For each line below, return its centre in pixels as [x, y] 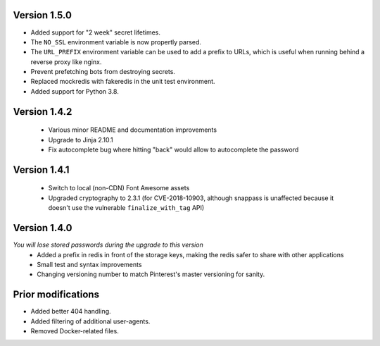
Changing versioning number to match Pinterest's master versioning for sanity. [151, 274]
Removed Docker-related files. [75, 331]
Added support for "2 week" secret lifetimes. [96, 32]
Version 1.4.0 [43, 228]
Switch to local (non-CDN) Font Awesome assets [119, 188]
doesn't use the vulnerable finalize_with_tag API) [126, 208]
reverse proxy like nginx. [66, 62]
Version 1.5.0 [42, 15]
